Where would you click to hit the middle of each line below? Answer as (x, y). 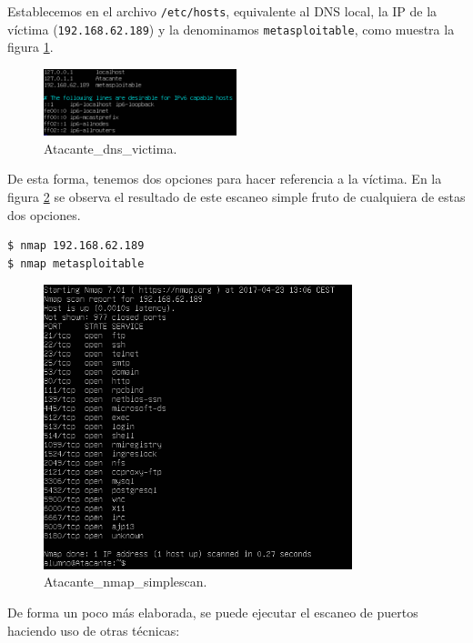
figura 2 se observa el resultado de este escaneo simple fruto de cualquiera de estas (236, 197)
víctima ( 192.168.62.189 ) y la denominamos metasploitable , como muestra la (231, 29)
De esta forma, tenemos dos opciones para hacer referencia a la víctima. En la (225, 179)
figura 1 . (30, 47)
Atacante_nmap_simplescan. (126, 582)
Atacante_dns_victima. (111, 148)
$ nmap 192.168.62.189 (76, 246)
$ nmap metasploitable (76, 263)
